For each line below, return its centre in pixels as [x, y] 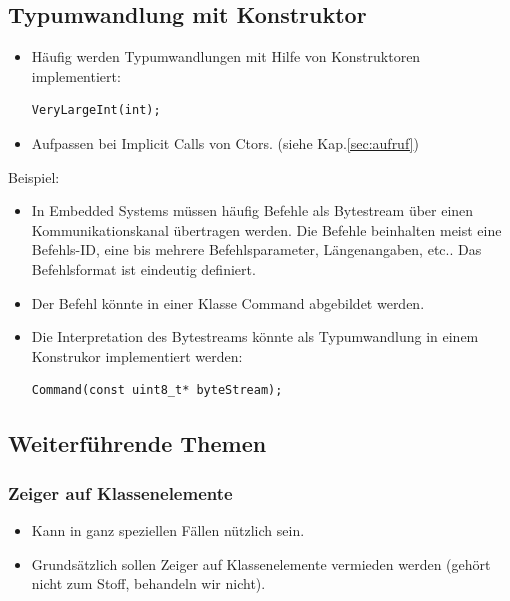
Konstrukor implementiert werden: [137, 355]
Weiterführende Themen [137, 443]
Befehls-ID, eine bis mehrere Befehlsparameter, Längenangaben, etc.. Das [256, 249]
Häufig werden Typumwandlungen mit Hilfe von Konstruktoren [226, 56]
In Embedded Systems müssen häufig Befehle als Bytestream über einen [252, 210]
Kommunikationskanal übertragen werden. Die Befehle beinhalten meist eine [266, 229]
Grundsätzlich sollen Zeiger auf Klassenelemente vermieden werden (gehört [261, 563]
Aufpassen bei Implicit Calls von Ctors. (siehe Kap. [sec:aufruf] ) [225, 142]
